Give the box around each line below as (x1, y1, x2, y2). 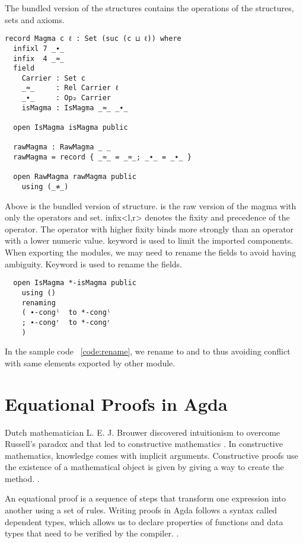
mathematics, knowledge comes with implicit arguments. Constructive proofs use (5, 449, 298, 461)
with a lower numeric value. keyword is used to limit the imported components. (5, 234, 294, 247)
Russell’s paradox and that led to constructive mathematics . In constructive (5, 437, 283, 450)
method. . (5, 472, 40, 484)
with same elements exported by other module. (5, 356, 176, 369)
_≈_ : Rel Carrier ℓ (21, 84, 119, 92)
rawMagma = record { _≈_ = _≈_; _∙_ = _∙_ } (13, 153, 192, 162)
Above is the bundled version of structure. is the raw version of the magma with (5, 199, 296, 212)
